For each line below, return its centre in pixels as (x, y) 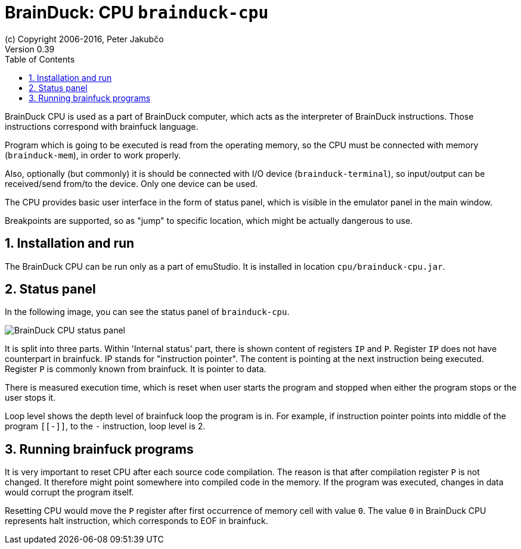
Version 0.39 (30, 49)
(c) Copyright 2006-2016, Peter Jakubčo (84, 39)
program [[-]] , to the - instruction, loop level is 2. (105, 426)
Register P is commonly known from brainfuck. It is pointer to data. (136, 369)
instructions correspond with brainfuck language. (102, 126)
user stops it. (30, 398)
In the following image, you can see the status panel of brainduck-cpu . (147, 312)
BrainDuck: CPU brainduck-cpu (137, 13)
